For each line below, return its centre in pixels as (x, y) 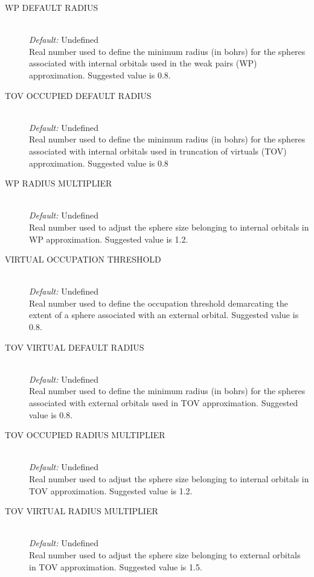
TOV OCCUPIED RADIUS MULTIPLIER (85, 435)
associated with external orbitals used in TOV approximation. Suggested (164, 403)
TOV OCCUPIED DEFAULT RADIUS (78, 95)
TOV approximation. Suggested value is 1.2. (111, 490)
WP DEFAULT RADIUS (52, 7)
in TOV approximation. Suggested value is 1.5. (116, 566)
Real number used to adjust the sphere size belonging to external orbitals (165, 554)
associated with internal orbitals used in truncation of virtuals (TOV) (158, 151)
